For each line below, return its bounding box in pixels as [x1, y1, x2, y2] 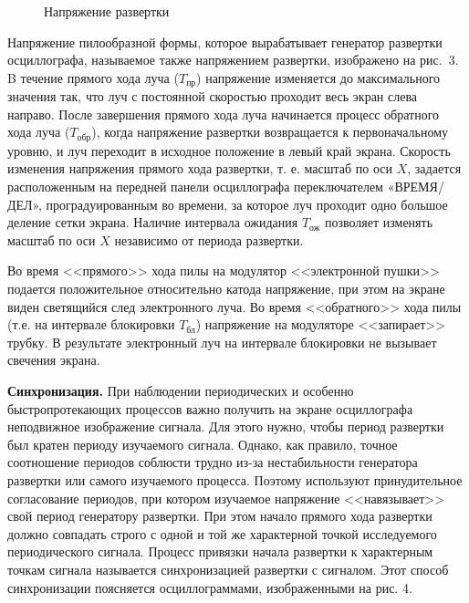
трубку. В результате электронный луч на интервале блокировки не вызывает [7, 332, 437, 351]
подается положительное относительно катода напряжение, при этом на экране [7, 279, 445, 298]
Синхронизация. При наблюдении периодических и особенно [7, 381, 354, 400]
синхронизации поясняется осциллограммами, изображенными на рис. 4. [7, 577, 412, 597]
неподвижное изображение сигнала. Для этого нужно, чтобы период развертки [7, 417, 444, 436]
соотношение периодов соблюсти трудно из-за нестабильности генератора [7, 452, 418, 472]
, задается [407, 159, 462, 178]
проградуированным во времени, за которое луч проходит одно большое [46, 194, 448, 213]
